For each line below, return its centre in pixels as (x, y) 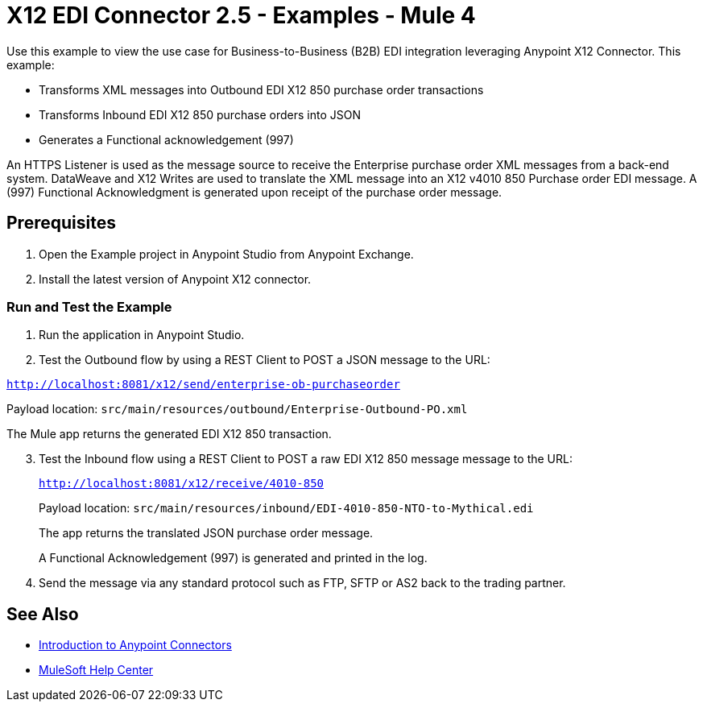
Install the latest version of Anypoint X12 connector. (175, 279)
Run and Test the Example (89, 306)
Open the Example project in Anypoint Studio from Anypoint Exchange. (226, 254)
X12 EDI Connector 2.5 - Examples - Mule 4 (241, 15)
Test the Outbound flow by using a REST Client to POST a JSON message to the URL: (265, 360)
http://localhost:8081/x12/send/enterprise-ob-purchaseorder (203, 385)
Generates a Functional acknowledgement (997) (166, 139)
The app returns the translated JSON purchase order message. (206, 533)
